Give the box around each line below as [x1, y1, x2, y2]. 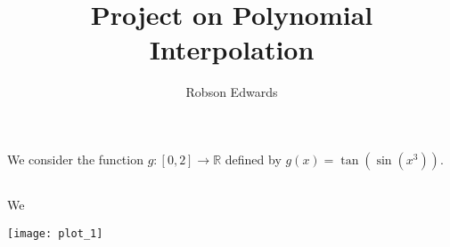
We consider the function [7, 149, 143, 168]
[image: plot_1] [7, 227, 103, 240]
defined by [225, 149, 282, 168]
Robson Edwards [185, 83, 278, 101]
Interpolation [149, 31, 315, 68]
